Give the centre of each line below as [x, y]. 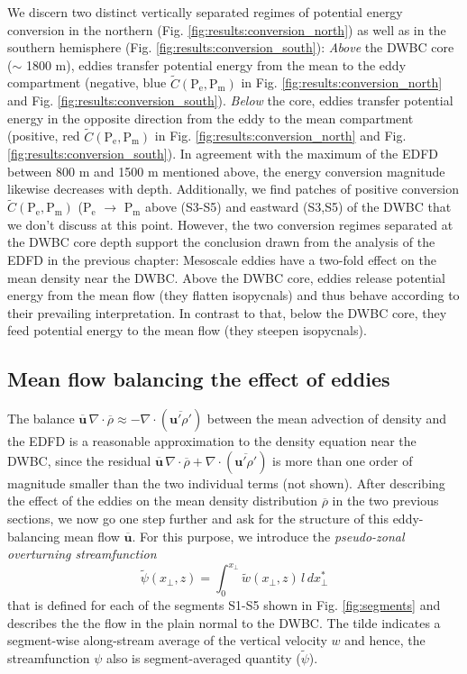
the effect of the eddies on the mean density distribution [163, 501]
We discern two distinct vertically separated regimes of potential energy [205, 12]
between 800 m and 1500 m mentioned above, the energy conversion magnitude [226, 171]
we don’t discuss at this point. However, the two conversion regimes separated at [230, 224]
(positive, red [44, 136]
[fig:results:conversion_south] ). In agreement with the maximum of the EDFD [223, 154]
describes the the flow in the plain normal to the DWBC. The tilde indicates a [224, 622]
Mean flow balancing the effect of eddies [199, 379]
